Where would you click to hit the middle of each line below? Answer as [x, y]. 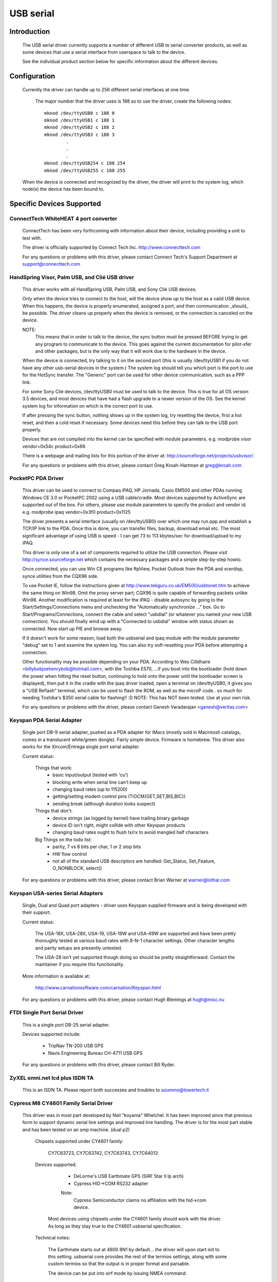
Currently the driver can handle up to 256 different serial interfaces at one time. [106, 89]
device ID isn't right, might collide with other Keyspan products [119, 825]
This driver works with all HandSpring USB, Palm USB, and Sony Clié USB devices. [110, 289]
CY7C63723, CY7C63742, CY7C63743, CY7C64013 [103, 1153]
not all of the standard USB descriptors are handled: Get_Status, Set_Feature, [134, 861]
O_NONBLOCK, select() [77, 868]
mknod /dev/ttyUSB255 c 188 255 [85, 170]
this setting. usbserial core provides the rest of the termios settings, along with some [137, 1256]
